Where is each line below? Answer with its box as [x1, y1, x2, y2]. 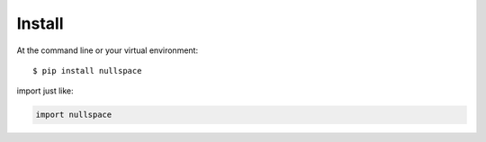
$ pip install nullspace [32, 66, 142, 75]
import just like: [16, 85, 74, 96]
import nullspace [35, 110, 112, 120]
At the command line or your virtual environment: [16, 45, 198, 56]
